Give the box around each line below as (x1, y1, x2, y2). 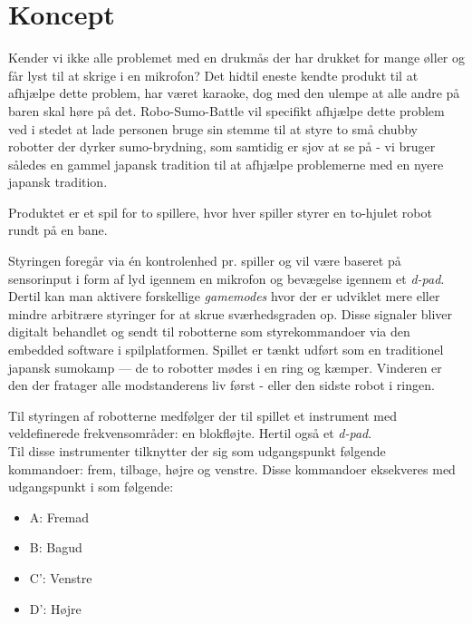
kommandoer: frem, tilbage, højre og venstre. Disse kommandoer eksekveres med (8, 459, 456, 478)
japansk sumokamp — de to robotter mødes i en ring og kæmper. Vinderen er (8, 357, 442, 376)
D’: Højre (29, 599, 82, 618)
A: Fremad (29, 507, 89, 526)
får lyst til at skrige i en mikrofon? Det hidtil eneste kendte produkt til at (8, 65, 419, 84)
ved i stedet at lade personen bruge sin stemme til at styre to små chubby (8, 119, 419, 138)
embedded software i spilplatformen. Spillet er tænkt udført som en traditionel (8, 340, 444, 359)
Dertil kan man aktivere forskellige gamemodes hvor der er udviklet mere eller (8, 287, 440, 306)
